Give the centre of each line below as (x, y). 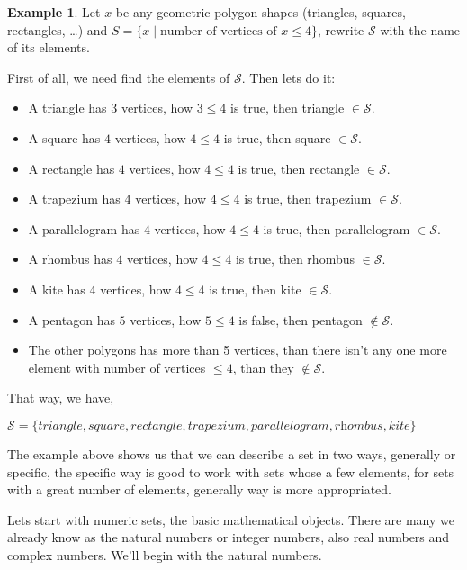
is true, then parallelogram (337, 228)
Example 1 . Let (54, 12)
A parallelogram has (84, 228)
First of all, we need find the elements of (119, 77)
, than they (263, 367)
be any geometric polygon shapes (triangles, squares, (260, 12)
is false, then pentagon (301, 319)
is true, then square (277, 137)
